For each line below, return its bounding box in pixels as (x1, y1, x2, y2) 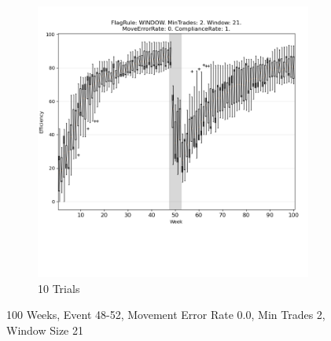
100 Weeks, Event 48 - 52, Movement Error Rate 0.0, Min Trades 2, (6, 306, 325, 323)
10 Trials (38, 280, 80, 296)
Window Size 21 (6, 321, 83, 338)
